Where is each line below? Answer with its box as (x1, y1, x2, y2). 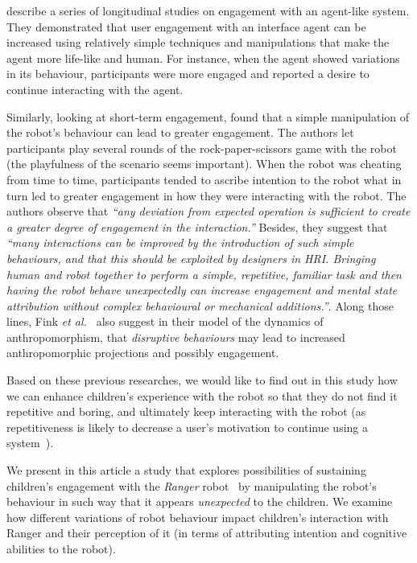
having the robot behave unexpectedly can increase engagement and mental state (6, 281, 398, 298)
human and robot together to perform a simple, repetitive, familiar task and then (6, 265, 402, 282)
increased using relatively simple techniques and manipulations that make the (6, 34, 390, 51)
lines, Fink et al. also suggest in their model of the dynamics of (6, 313, 324, 330)
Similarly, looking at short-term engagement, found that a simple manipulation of (6, 108, 410, 125)
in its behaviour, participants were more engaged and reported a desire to (6, 65, 370, 82)
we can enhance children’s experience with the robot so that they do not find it (6, 387, 398, 404)
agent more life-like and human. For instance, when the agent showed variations (6, 49, 400, 66)
